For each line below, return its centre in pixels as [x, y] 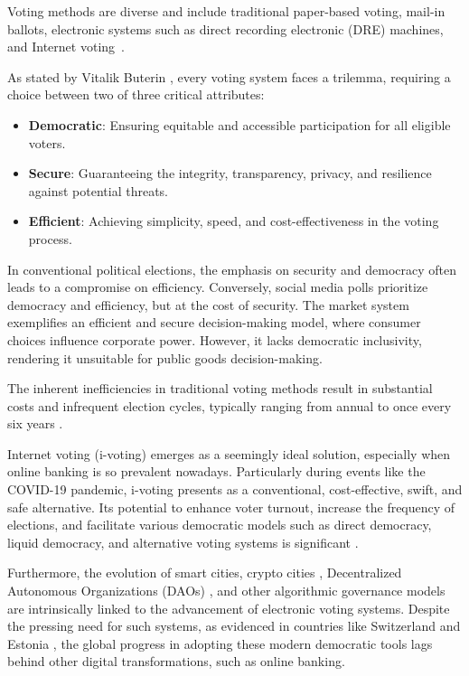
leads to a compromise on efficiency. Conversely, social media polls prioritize [218, 287]
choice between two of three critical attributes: [136, 94]
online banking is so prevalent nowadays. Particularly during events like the [216, 471]
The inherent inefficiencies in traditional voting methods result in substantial [220, 388]
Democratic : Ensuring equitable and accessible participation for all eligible [239, 124]
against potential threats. [98, 190]
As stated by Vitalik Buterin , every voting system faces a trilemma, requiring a [229, 76]
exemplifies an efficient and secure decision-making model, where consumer [214, 322]
